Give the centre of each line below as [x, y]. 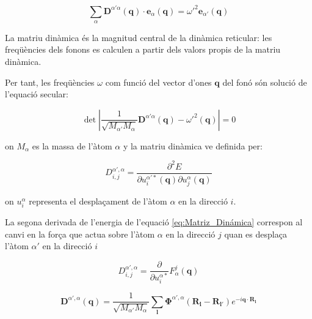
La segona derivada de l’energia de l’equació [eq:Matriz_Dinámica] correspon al [154, 222]
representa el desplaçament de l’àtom [98, 201]
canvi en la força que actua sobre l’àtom [80, 234]
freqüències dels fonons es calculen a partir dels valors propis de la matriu [143, 49]
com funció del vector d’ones [158, 82]
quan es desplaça [256, 234]
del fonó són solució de [265, 82]
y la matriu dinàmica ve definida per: [193, 145]
